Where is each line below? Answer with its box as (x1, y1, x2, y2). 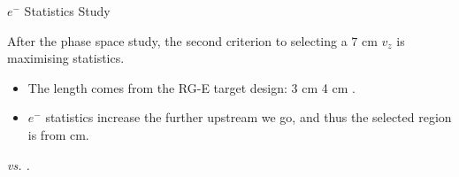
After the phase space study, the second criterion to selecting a (7, 31, 348, 50)
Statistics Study (24, 2, 111, 19)
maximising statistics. (7, 49, 125, 67)
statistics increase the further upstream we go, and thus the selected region (45, 108, 452, 127)
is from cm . (27, 125, 89, 143)
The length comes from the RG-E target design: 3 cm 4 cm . (27, 78, 356, 96)
